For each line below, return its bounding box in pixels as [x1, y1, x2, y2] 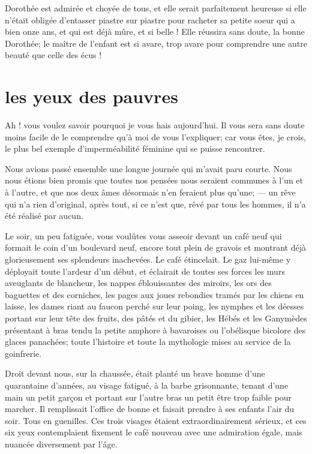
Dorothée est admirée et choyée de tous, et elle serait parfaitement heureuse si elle [5, 2, 307, 14]
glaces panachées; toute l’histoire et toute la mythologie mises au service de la [5, 335, 291, 348]
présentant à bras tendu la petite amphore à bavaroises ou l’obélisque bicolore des [5, 323, 306, 336]
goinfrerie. [5, 347, 42, 359]
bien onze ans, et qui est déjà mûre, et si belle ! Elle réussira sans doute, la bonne [5, 25, 305, 38]
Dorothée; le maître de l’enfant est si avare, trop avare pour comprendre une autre [5, 37, 307, 49]
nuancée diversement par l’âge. [5, 437, 118, 450]
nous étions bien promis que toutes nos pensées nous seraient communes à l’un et [5, 174, 304, 187]
